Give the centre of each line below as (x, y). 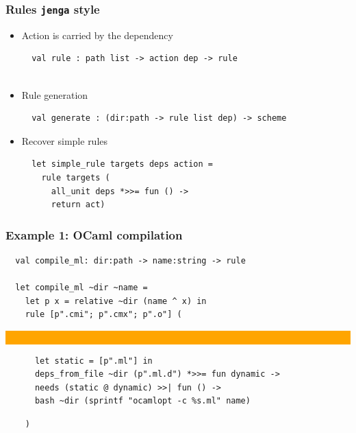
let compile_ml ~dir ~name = (81, 288)
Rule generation (55, 94)
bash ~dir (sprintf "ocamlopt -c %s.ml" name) (142, 401)
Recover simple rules (65, 140)
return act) (78, 205)
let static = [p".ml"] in (93, 361)
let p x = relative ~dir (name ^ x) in (116, 301)
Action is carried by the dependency (97, 35)
